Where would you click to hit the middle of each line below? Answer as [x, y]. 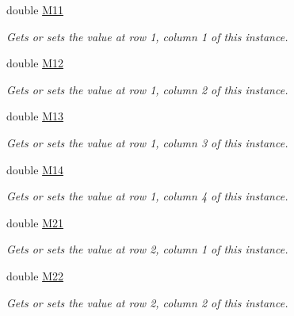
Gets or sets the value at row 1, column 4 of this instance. [147, 196]
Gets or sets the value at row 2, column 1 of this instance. [147, 249]
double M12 [35, 63]
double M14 [35, 169]
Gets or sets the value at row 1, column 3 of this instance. [147, 142]
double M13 [35, 116]
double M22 [35, 275]
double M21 [35, 222]
